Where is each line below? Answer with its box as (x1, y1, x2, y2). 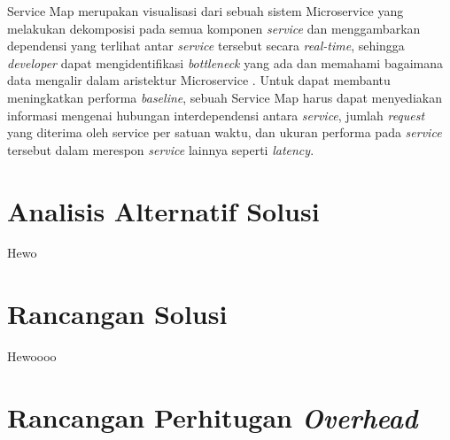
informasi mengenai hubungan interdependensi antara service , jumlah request (7, 105, 425, 124)
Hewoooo (7, 347, 57, 366)
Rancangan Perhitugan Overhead (7, 398, 418, 436)
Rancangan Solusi (7, 296, 228, 332)
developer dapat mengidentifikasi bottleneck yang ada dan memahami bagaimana (7, 53, 444, 72)
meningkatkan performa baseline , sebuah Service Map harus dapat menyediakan (7, 88, 442, 106)
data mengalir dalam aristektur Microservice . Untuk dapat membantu (7, 71, 391, 89)
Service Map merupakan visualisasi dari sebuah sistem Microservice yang (7, 2, 404, 19)
